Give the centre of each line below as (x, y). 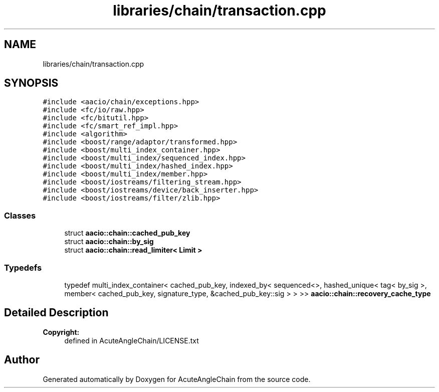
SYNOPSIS (31, 83)
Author (22, 360)
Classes (20, 215)
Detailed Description (56, 313)
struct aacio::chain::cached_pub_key (127, 233)
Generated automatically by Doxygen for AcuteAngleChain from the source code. (177, 379)
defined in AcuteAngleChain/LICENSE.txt (132, 340)
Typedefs (23, 267)
